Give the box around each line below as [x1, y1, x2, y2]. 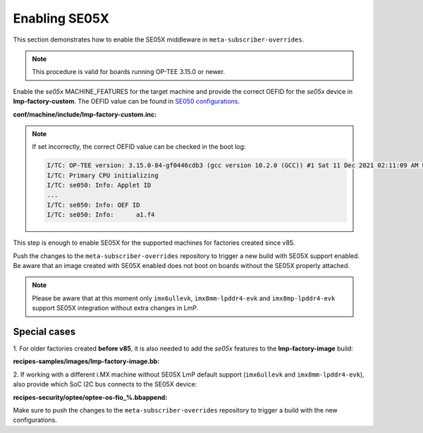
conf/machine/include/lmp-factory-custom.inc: [13, 110, 157, 118]
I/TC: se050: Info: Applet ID [47, 181, 152, 190]
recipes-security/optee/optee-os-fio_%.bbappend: [13, 393, 168, 401]
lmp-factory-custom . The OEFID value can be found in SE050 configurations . [13, 97, 240, 106]
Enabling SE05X [13, 11, 109, 26]
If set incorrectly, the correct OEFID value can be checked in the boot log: [32, 142, 246, 151]
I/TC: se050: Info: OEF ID [47, 201, 140, 209]
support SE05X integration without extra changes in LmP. [32, 304, 199, 312]
